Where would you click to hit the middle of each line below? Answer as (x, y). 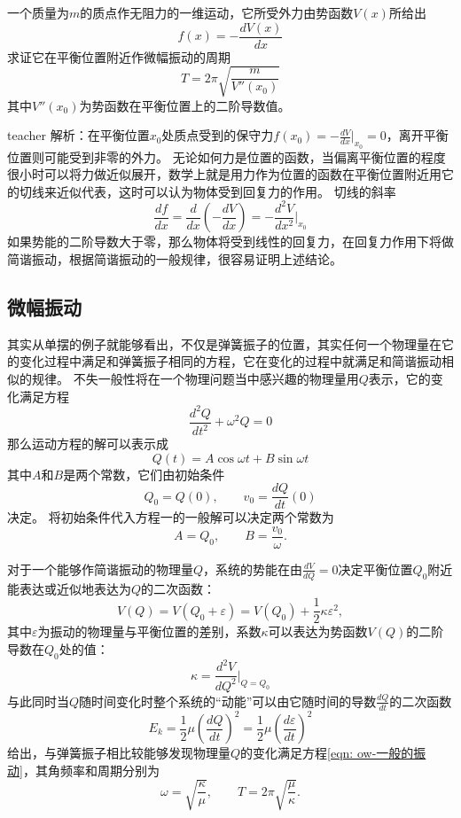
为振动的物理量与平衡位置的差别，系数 (149, 631)
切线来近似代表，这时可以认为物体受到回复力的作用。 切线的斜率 (207, 191)
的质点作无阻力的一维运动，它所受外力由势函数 (217, 12)
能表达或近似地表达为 (69, 588)
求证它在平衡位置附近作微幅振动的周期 (119, 56)
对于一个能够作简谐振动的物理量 (100, 569)
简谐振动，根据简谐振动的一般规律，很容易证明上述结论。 (175, 258)
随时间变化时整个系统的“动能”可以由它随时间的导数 (228, 701)
